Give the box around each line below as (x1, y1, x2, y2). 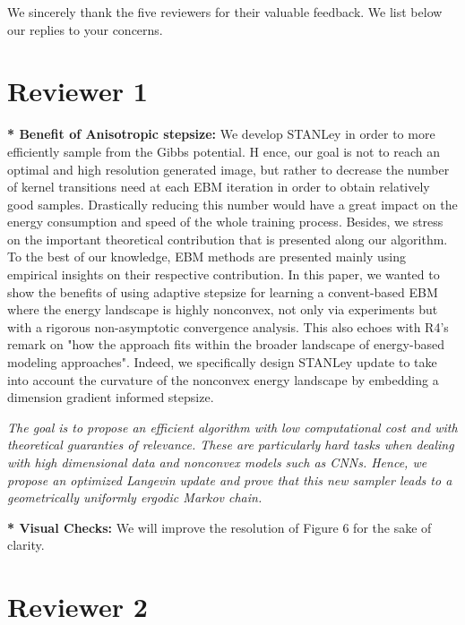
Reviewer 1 (7, 73, 148, 109)
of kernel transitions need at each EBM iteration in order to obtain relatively (7, 177, 430, 196)
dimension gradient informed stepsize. (7, 388, 214, 407)
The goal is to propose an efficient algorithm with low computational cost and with (7, 417, 458, 436)
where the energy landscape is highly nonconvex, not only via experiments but (7, 300, 438, 319)
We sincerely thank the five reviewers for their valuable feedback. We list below (7, 3, 443, 21)
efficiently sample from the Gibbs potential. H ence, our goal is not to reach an (7, 141, 441, 160)
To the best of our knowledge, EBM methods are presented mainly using (7, 247, 406, 266)
